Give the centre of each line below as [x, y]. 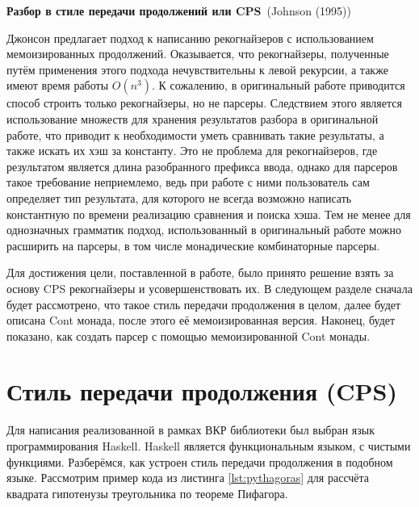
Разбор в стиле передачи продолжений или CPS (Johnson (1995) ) [179, 10]
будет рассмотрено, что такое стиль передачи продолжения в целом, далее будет [204, 304]
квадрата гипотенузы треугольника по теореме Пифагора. [147, 493]
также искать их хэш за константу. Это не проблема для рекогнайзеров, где [192, 151]
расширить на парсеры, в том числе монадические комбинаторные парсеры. [193, 245]
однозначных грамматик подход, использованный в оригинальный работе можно [204, 230]
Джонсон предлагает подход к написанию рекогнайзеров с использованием [190, 38]
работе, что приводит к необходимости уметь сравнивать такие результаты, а [195, 134]
